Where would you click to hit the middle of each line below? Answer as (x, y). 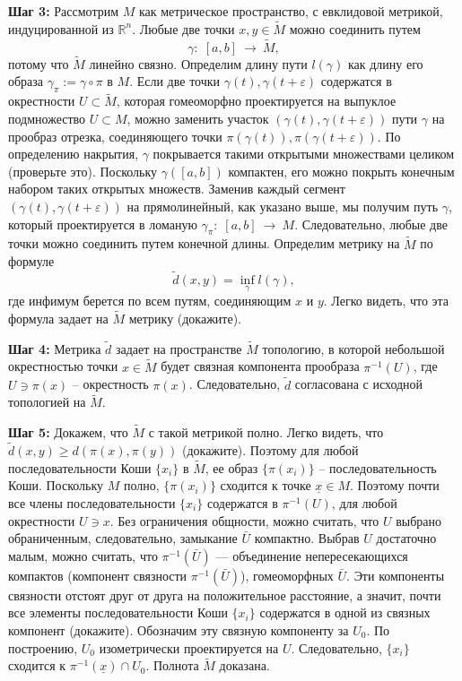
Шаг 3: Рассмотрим (64, 11)
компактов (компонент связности (98, 575)
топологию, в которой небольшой (353, 348)
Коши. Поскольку (56, 485)
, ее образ (231, 467)
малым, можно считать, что (83, 555)
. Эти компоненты (396, 575)
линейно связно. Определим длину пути (198, 63)
